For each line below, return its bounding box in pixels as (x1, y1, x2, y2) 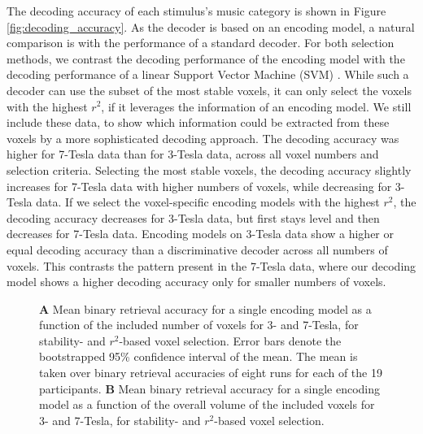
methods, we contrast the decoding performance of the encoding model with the (7, 50, 405, 67)
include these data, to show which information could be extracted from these (7, 114, 390, 131)
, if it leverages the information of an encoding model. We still (101, 98, 412, 115)
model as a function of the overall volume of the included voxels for (39, 396, 375, 413)
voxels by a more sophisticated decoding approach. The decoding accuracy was (7, 129, 399, 146)
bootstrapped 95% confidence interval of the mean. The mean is (39, 348, 358, 365)
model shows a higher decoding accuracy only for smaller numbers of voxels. (7, 273, 386, 290)
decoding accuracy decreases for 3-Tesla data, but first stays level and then (7, 209, 380, 226)
